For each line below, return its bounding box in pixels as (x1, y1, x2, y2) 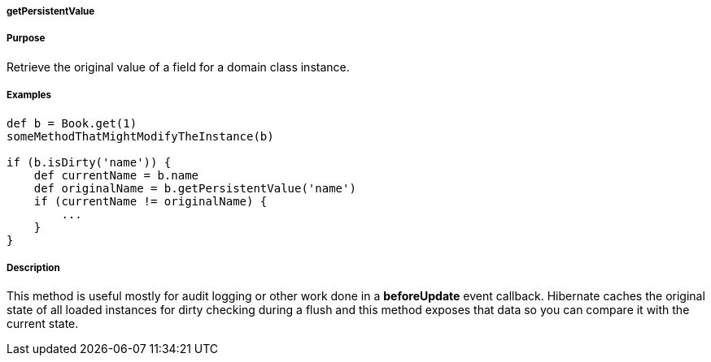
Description (7, 261, 60, 274)
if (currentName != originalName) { (33, 194, 268, 208)
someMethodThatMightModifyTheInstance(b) (7, 129, 274, 143)
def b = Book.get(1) (7, 116, 137, 130)
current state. (7, 317, 79, 331)
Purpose (7, 32, 46, 45)
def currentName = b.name (33, 168, 199, 182)
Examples (7, 89, 51, 101)
